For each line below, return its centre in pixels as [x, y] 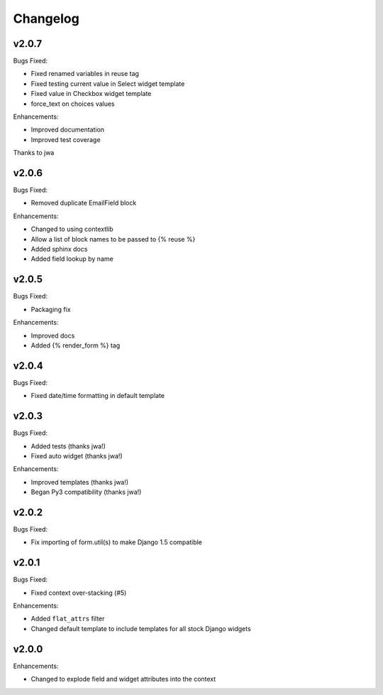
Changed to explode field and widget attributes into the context [123, 679]
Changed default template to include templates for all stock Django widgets [141, 628]
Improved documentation [68, 130]
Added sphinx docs [59, 249]
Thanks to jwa [34, 153]
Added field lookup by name [72, 259]
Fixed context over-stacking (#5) [79, 593]
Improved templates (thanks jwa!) [80, 482]
